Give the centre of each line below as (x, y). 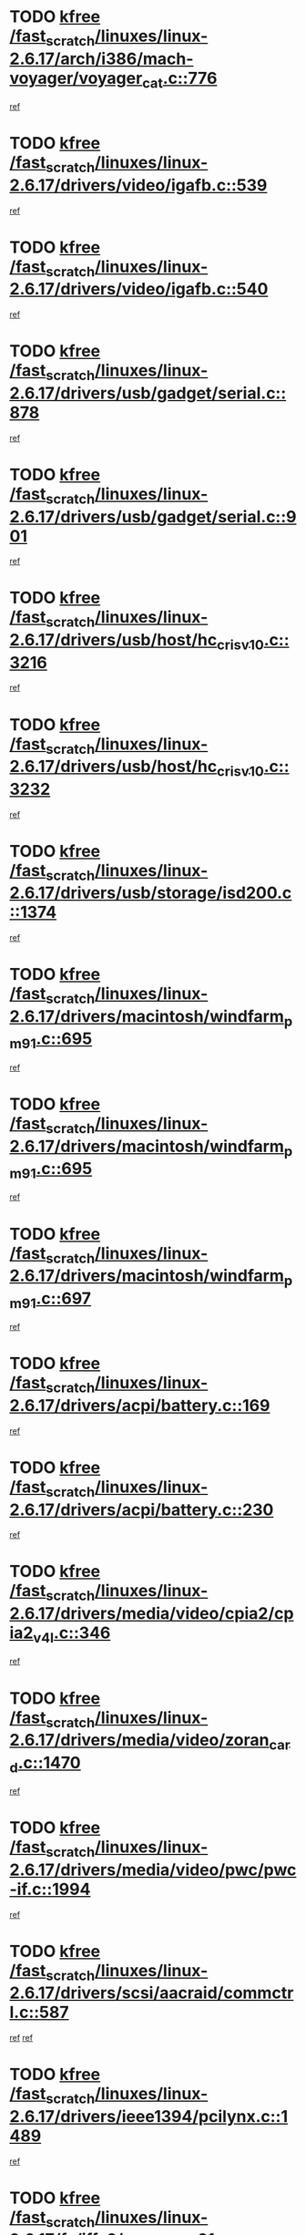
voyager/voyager (76, 78)
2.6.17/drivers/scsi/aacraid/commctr (152, 1993)
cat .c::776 (180, 80)
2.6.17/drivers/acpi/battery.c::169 (140, 1405)
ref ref (21, 2038)
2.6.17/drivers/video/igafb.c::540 (139, 289)
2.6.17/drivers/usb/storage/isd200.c (151, 893)
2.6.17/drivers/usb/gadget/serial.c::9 (153, 516)
